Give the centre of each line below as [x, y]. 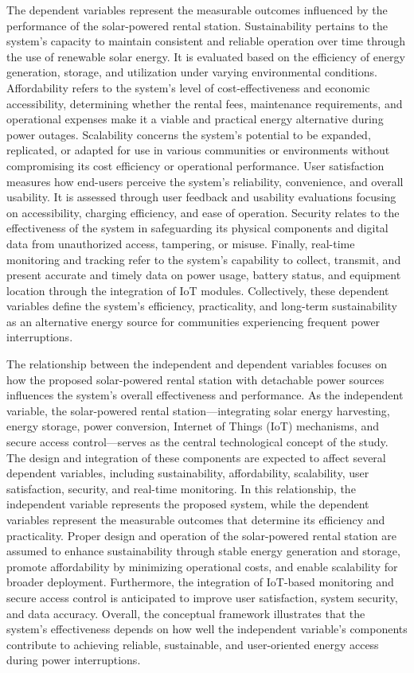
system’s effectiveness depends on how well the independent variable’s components [207, 629]
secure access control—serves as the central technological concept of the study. [197, 442]
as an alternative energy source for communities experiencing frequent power [193, 321]
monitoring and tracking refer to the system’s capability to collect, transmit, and [204, 259]
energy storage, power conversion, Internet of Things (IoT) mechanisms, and [193, 426]
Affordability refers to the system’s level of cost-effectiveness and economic [188, 87]
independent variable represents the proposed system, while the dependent [188, 504]
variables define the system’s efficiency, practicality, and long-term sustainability [202, 306]
